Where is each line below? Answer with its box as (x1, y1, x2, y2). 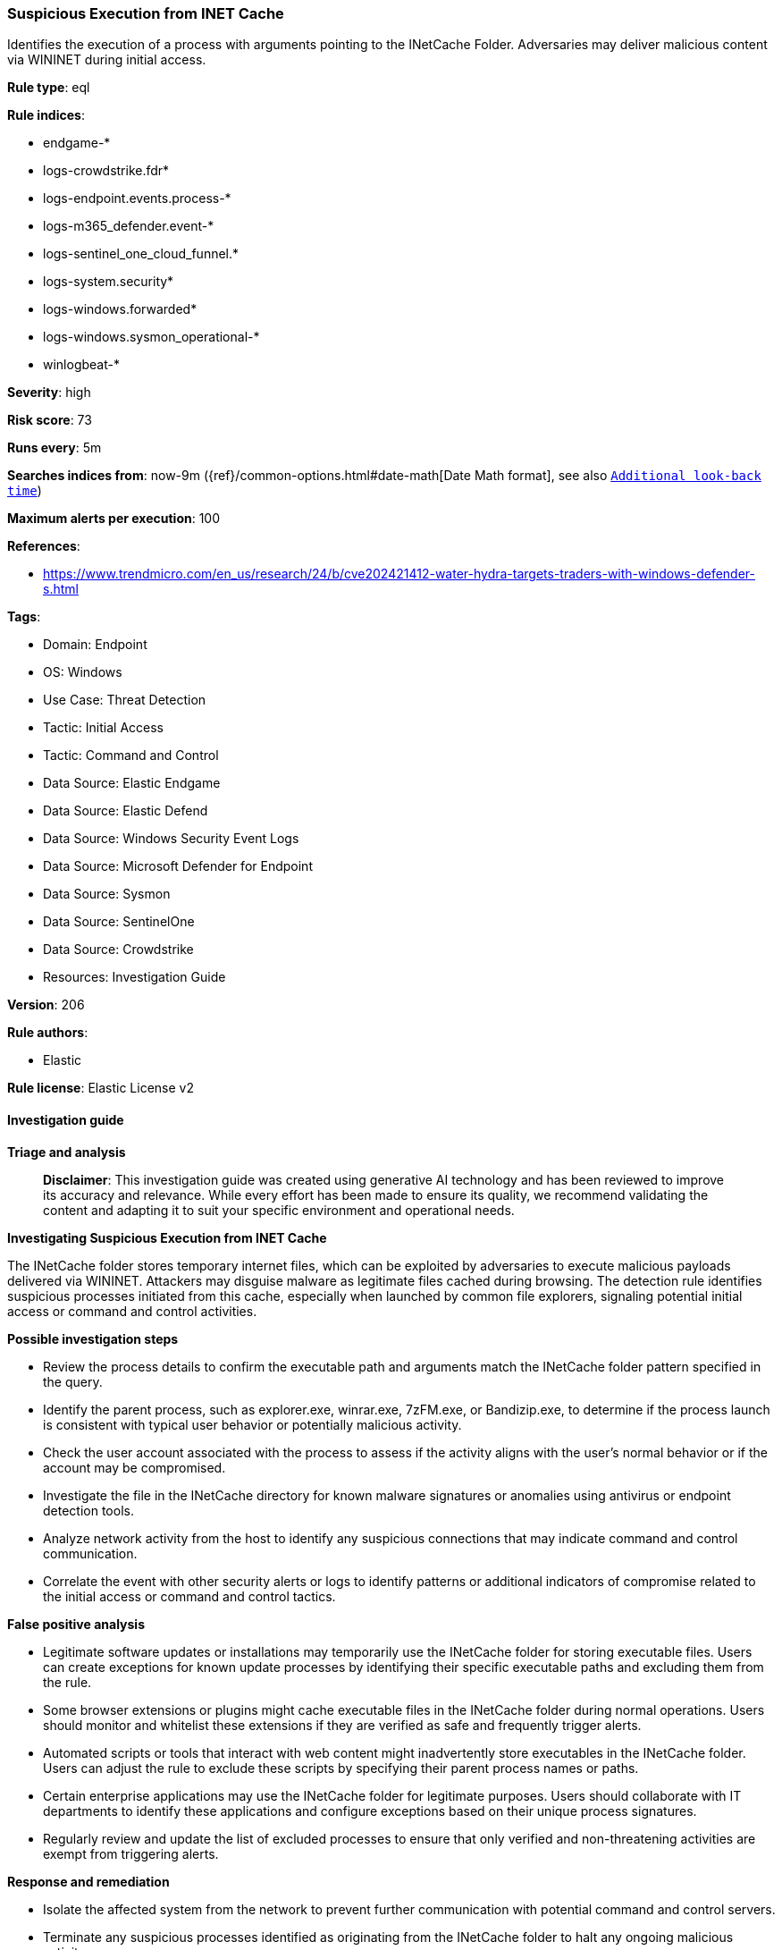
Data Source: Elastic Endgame (43, 775, 221, 791)
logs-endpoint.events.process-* (43, 190, 231, 207)
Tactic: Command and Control (43, 747, 219, 764)
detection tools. (43, 1502, 134, 1518)
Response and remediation (7, 1873, 170, 1889)
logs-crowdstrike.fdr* (43, 163, 170, 179)
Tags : (7, 609, 41, 625)
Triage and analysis (7, 1144, 126, 1160)
